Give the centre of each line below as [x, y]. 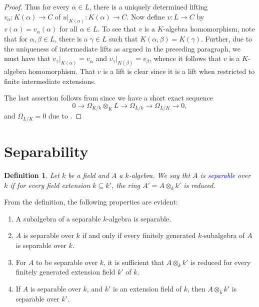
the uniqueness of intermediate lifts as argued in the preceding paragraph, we [122, 48]
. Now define [146, 16]
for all [68, 29]
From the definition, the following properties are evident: [91, 202]
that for [16, 39]
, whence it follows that [185, 58]
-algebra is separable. [139, 218]
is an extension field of [147, 289]
